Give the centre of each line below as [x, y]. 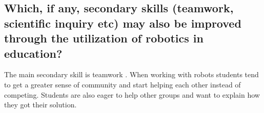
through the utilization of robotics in [104, 38]
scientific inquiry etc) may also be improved [123, 23]
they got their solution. [40, 105]
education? [33, 53]
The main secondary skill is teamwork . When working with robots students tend [131, 74]
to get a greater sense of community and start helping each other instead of [123, 84]
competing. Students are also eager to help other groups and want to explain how [132, 94]
